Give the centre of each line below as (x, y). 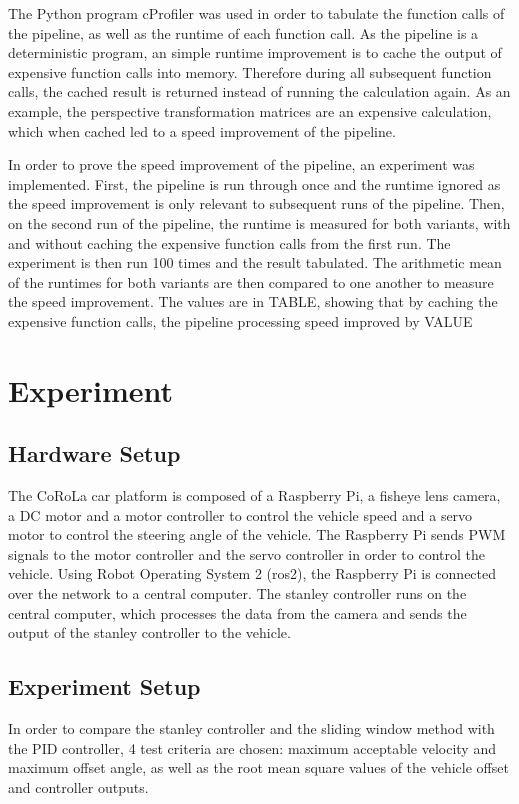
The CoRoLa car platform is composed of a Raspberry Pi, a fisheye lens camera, (254, 495)
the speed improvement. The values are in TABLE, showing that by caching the (253, 301)
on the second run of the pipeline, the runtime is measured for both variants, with (259, 222)
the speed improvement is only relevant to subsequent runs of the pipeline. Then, (256, 203)
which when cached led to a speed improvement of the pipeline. (202, 130)
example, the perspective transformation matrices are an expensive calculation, (250, 110)
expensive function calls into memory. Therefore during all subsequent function (250, 71)
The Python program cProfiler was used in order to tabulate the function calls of (256, 13)
